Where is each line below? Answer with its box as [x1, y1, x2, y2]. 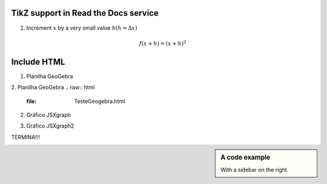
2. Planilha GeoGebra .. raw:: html [11, 84, 95, 91]
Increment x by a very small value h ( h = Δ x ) [26, 24, 137, 31]
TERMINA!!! [11, 133, 41, 140]
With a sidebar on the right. [220, 166, 289, 174]
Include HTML [11, 56, 65, 67]
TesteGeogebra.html [74, 97, 125, 105]
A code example [220, 153, 271, 162]
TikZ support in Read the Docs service [11, 8, 159, 18]
